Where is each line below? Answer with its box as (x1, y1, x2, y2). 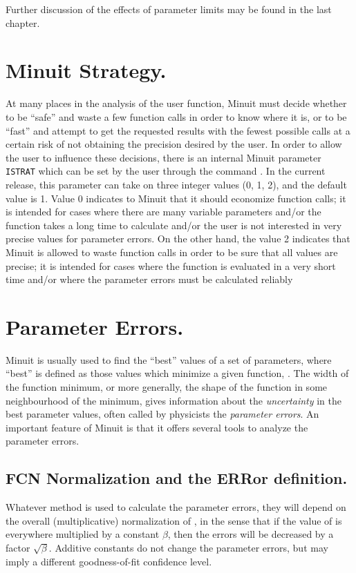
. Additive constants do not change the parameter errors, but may (48, 540, 328, 554)
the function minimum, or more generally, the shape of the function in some (6, 380, 328, 394)
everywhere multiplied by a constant (6, 527, 160, 541)
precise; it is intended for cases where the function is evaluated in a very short (6, 258, 336, 273)
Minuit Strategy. (6, 56, 167, 84)
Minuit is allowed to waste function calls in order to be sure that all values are (6, 244, 338, 259)
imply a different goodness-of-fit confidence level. (6, 554, 212, 568)
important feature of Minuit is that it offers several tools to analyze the (6, 420, 308, 434)
